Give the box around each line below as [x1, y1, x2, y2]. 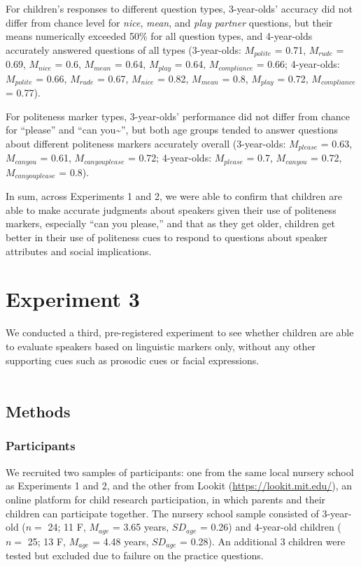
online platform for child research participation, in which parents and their [6, 491, 326, 506]
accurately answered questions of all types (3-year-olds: [6, 42, 241, 57]
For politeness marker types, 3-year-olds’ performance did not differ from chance [6, 108, 350, 123]
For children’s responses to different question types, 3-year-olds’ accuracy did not [6, 1, 353, 15]
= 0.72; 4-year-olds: [127, 150, 212, 165]
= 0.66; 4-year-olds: [256, 57, 340, 71]
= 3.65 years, [112, 519, 169, 534]
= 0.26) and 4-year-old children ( [199, 519, 341, 534]
